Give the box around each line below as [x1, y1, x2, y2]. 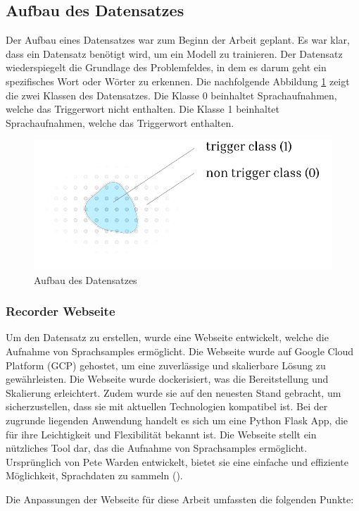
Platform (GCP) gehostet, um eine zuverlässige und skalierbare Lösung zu [6, 357, 326, 372]
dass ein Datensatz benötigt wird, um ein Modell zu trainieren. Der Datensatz [6, 46, 343, 61]
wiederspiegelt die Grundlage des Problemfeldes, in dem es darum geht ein [6, 60, 327, 75]
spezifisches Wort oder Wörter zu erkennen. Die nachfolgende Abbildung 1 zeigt [6, 73, 350, 88]
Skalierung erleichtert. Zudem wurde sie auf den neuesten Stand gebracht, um [6, 385, 341, 400]
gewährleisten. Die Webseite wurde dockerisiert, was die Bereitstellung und [6, 371, 329, 386]
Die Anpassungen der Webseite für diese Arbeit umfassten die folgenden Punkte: [6, 491, 354, 506]
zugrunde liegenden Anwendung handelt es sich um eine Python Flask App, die [6, 412, 348, 427]
